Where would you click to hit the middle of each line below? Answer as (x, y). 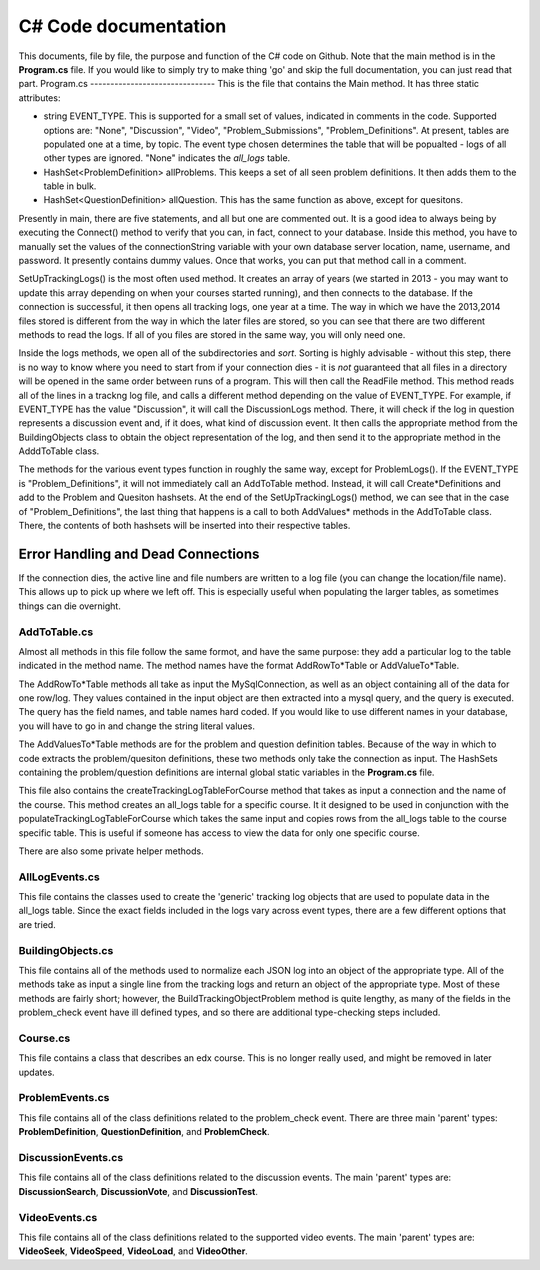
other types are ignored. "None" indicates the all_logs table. (167, 158)
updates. (36, 1072)
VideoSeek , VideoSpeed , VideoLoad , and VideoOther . (133, 1251)
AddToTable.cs (56, 632)
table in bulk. (70, 186)
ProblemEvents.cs (64, 1098)
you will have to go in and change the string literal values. (136, 726)
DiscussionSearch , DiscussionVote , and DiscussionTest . (138, 1191)
